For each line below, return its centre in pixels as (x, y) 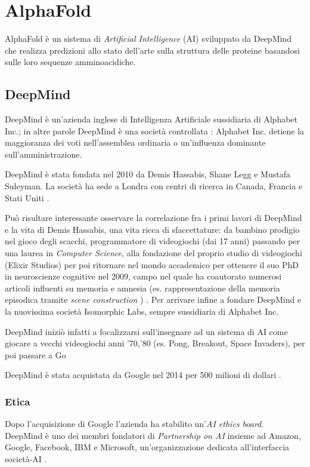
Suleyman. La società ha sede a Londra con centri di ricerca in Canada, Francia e (154, 186)
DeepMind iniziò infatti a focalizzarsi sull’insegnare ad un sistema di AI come (146, 331)
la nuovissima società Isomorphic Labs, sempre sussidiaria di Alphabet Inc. (142, 311)
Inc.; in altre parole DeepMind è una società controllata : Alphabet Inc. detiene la (155, 130)
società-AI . (26, 458)
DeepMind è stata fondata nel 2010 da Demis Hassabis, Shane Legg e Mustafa (148, 174)
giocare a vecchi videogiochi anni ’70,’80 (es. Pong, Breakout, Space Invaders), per (155, 343)
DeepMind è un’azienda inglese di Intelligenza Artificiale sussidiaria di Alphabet (151, 119)
